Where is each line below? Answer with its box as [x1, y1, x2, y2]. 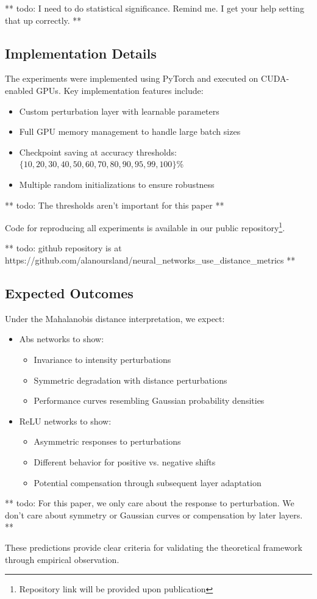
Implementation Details [5, 43, 157, 62]
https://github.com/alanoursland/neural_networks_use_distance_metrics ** [5, 253, 296, 266]
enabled [5, 84, 34, 96]
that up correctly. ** [5, 13, 82, 26]
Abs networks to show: [19, 332, 104, 345]
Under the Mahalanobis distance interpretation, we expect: [5, 312, 225, 325]
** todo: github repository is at [5, 242, 122, 254]
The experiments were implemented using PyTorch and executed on [5, 72, 258, 85]
